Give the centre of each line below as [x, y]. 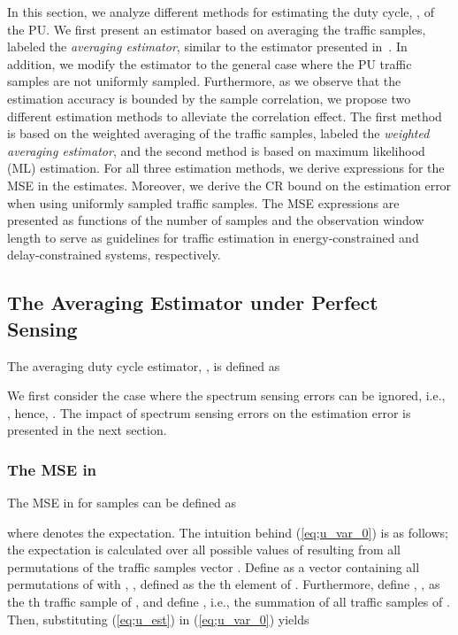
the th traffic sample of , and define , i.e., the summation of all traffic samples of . [229, 602]
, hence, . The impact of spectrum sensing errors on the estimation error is [209, 412]
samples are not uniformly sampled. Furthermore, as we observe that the [204, 81]
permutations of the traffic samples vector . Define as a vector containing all [214, 566]
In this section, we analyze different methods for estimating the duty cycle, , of [221, 12]
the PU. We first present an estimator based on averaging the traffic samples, [217, 29]
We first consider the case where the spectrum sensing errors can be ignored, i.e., [226, 395]
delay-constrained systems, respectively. [114, 255]
